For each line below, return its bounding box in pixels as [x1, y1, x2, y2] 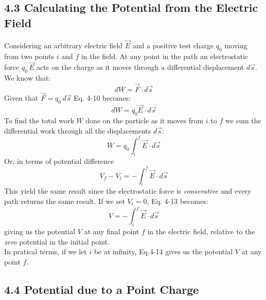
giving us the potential [4, 226, 76, 236]
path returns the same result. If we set [4, 196, 125, 207]
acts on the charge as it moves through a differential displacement [37, 62, 244, 72]
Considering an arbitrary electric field [4, 40, 123, 50]
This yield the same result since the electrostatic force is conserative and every [4, 185, 252, 196]
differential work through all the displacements [4, 125, 151, 136]
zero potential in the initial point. [4, 236, 110, 247]
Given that [4, 92, 39, 103]
